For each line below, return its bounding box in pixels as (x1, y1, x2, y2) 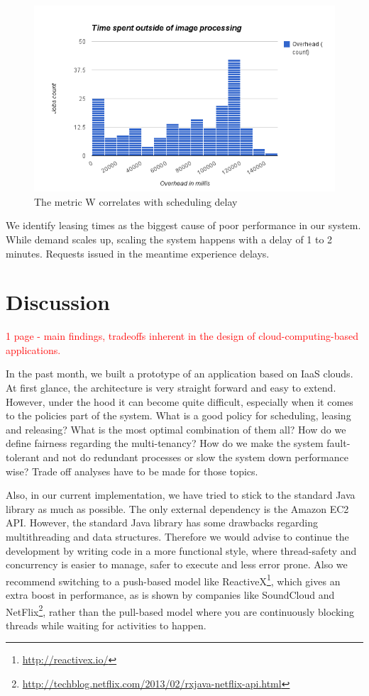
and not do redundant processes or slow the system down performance (43, 450, 348, 465)
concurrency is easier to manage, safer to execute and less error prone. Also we (6, 557, 348, 572)
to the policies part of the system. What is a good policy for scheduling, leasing (6, 408, 351, 423)
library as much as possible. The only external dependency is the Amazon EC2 (6, 501, 349, 516)
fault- (326, 436, 351, 451)
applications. (6, 342, 61, 357)
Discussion (6, 287, 110, 316)
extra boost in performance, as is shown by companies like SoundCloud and (6, 587, 335, 602)
